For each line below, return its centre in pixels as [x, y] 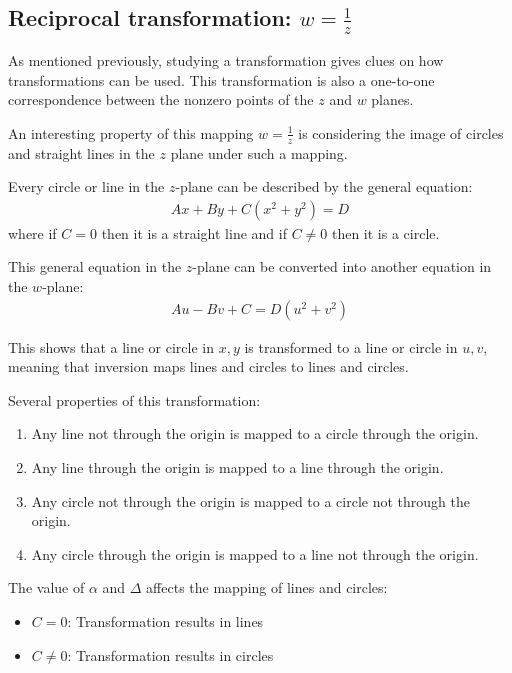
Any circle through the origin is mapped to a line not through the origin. [255, 553]
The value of [46, 587]
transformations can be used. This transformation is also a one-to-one [221, 79]
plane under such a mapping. [259, 152]
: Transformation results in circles [170, 654]
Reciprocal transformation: [150, 17]
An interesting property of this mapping [131, 132]
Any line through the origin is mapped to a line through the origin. [237, 467]
